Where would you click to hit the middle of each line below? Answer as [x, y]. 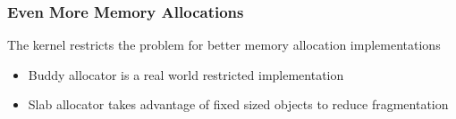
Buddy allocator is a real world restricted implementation [186, 74]
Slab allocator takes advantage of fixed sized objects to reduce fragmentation [238, 104]
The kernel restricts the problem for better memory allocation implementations [224, 45]
